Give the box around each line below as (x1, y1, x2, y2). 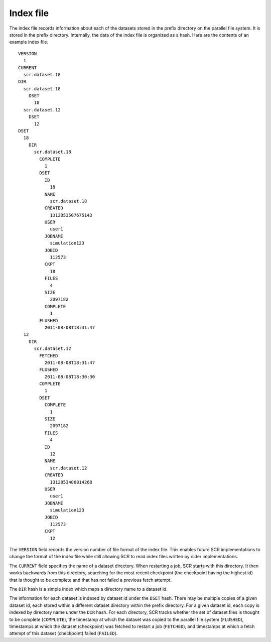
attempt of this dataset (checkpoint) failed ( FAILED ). (9, 630, 118, 636)
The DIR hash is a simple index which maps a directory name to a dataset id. (9, 586, 168, 592)
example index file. (9, 39, 49, 45)
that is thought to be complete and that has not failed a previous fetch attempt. (9, 577, 172, 583)
